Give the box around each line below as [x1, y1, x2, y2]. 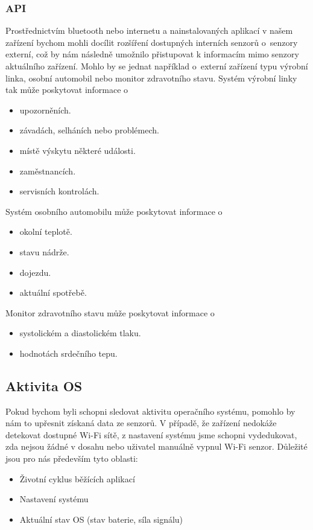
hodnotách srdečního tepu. [19, 346, 118, 359]
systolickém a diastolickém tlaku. [19, 327, 141, 339]
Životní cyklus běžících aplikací [19, 472, 135, 485]
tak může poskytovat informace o [5, 83, 128, 96]
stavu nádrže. [19, 245, 69, 258]
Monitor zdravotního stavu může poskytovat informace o [5, 306, 215, 319]
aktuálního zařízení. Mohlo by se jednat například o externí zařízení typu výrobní [5, 60, 308, 72]
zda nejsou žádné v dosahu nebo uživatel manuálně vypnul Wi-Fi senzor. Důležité [5, 440, 308, 453]
